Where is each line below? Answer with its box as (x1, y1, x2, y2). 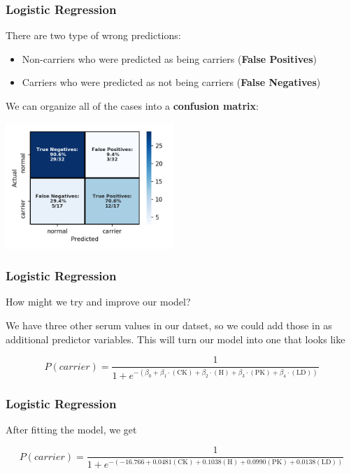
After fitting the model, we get (6, 422, 137, 436)
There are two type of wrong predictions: (6, 28, 181, 43)
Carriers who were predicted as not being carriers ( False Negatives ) (22, 75, 321, 89)
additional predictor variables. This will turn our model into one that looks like (6, 331, 345, 346)
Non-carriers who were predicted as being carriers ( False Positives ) (22, 51, 317, 66)
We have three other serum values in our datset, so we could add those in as (6, 318, 332, 332)
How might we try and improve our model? (6, 294, 191, 309)
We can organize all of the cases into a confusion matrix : (6, 99, 259, 113)
